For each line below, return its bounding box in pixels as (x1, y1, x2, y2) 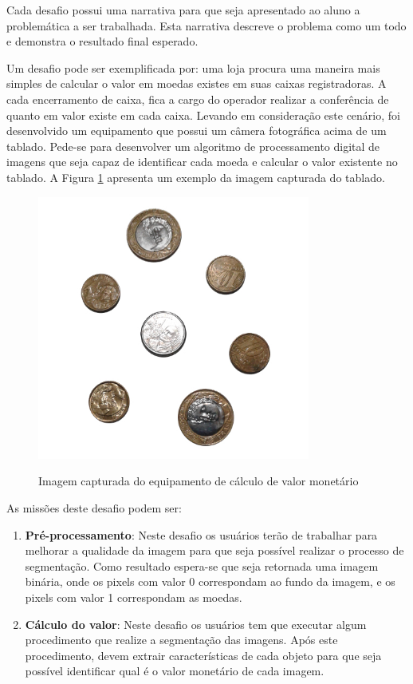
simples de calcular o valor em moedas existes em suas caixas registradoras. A (6, 75, 387, 92)
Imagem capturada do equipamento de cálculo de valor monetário (38, 472, 359, 489)
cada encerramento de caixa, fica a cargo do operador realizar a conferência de (6, 90, 389, 107)
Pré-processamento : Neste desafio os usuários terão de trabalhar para (25, 526, 378, 543)
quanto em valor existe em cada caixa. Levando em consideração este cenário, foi (6, 106, 400, 123)
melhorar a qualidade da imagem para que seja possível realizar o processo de (25, 542, 404, 559)
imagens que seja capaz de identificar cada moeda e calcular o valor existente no (6, 153, 398, 170)
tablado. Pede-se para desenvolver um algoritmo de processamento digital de (6, 137, 380, 154)
